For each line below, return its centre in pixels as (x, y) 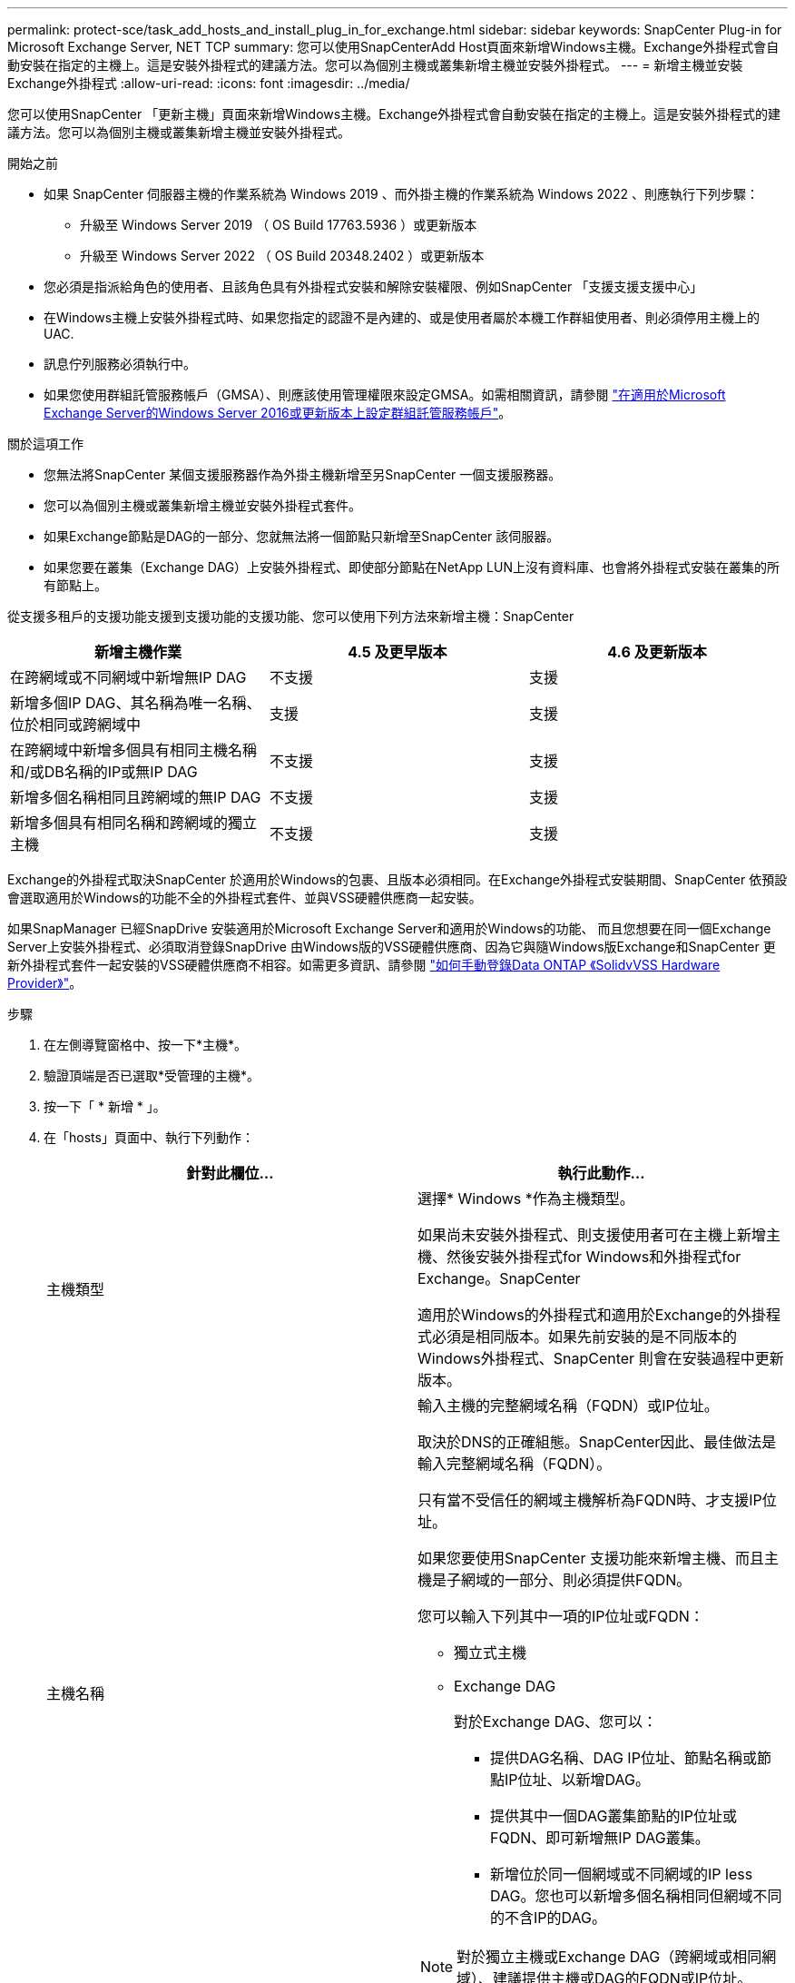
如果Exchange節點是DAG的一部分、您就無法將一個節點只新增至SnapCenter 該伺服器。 (302, 536)
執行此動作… (601, 1173)
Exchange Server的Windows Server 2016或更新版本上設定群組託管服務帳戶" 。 (278, 413)
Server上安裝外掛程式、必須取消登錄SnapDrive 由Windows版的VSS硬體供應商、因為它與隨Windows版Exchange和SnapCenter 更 (392, 947)
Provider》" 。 (45, 983)
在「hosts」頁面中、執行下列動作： (149, 1137)
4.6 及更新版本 (657, 652)
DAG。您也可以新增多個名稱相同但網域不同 (636, 1896)
